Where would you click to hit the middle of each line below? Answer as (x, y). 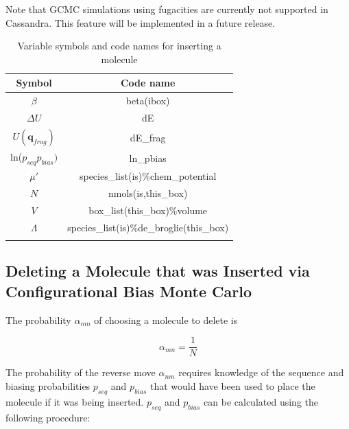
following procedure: (48, 417)
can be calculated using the (261, 401)
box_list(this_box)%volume (148, 210)
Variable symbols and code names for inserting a (119, 46)
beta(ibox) (148, 101)
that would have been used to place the (232, 385)
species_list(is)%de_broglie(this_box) (148, 227)
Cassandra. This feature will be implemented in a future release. (141, 22)
